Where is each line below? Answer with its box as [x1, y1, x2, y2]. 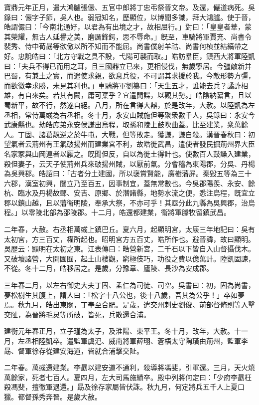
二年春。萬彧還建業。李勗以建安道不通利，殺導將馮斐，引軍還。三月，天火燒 [4, 362, 255, 373]
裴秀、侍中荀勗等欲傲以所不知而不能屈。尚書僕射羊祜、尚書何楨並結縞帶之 [4, 41, 248, 51]
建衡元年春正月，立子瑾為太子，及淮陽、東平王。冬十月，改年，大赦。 [4, 326, 234, 336]
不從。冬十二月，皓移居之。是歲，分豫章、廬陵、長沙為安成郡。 [4, 263, 213, 273]
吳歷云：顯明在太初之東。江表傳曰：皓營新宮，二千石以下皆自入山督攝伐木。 [4, 243, 255, 254]
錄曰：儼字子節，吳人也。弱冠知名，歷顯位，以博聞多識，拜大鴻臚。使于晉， [4, 11, 255, 22]
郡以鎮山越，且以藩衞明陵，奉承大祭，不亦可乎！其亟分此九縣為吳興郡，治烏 [4, 197, 255, 207]
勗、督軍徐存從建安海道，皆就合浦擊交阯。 [4, 345, 143, 356]
